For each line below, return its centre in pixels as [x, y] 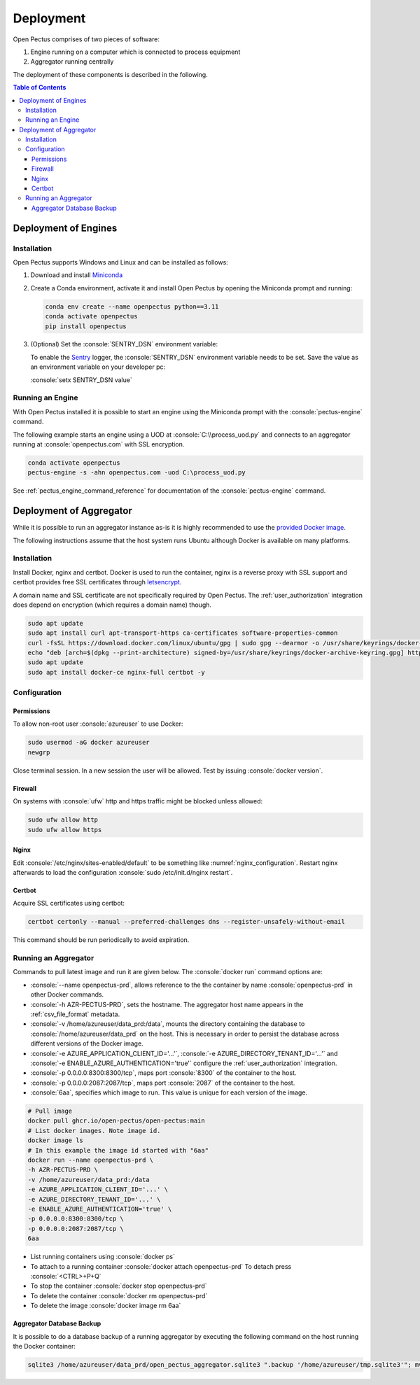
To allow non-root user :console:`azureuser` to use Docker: [98, 724]
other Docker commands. [67, 994]
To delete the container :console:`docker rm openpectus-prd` [119, 1295]
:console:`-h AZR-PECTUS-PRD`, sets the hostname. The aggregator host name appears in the [167, 1004]
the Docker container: [44, 1346]
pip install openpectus [86, 326]
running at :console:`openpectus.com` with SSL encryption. [99, 444]
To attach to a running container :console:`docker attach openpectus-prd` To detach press [161, 1266]
